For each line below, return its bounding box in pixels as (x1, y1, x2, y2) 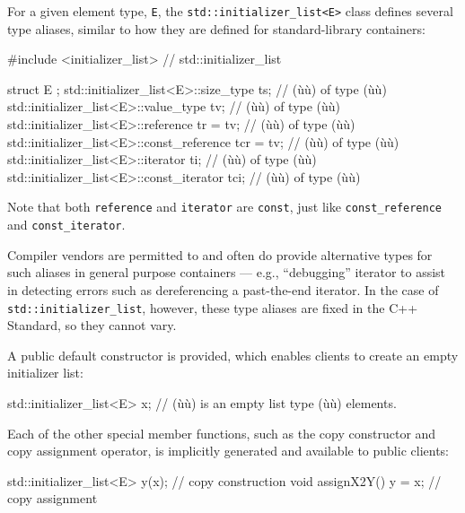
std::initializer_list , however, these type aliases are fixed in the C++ (7, 298, 418, 317)
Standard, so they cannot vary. (7, 316, 177, 335)
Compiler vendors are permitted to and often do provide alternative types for (7, 245, 433, 264)
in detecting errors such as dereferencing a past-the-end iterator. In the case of (7, 280, 439, 299)
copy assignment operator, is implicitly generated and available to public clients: (7, 441, 449, 460)
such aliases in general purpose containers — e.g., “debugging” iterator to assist (7, 263, 446, 282)
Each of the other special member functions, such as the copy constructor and (7, 423, 436, 442)
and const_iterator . (7, 215, 126, 234)
